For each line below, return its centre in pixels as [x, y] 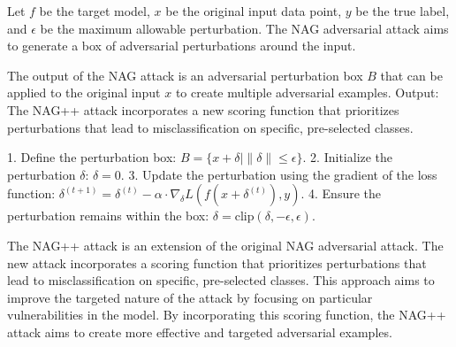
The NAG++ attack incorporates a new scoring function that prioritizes [203, 109]
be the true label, [403, 11]
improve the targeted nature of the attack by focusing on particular [190, 297]
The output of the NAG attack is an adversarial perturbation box [185, 75]
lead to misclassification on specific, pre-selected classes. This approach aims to [221, 280]
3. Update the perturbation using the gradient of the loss [283, 174]
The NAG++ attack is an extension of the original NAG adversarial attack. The [225, 245]
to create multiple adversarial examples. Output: [307, 93]
